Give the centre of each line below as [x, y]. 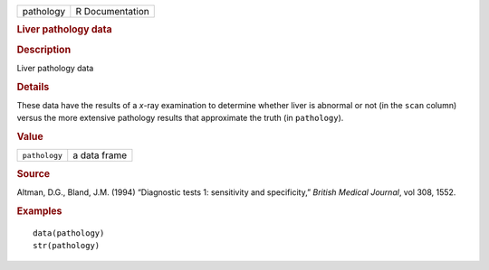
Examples [39, 210]
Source [34, 173]
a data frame [100, 155]
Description [44, 50]
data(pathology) [69, 233]
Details [33, 87]
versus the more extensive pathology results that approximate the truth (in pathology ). [180, 118]
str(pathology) [67, 246]
